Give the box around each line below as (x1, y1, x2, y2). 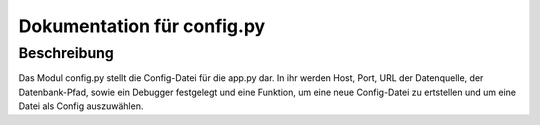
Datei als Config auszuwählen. (18, 100, 144, 112)
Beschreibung (18, 44, 114, 62)
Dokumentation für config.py (18, 15, 266, 37)
